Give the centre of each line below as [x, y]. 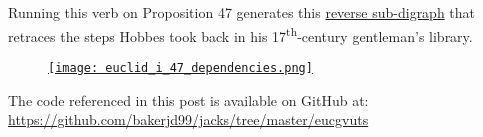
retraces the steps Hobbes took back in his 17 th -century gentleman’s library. [240, 34]
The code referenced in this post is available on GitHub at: [188, 99]
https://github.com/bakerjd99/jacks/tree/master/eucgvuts [188, 119]
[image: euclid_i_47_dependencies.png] [180, 67]
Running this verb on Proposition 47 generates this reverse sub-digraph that [242, 12]
